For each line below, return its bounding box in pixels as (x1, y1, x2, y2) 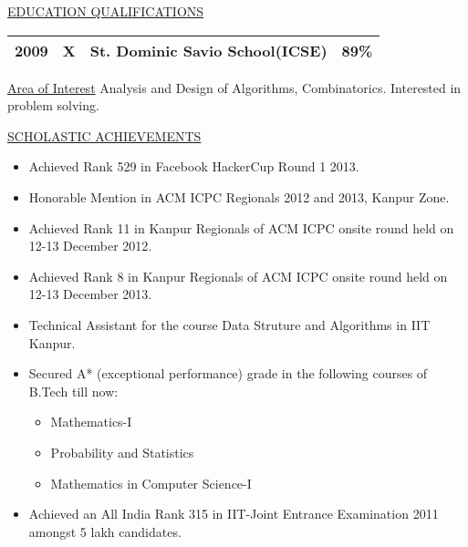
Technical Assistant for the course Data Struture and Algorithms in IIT (28, 315, 431, 334)
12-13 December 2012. (28, 236, 152, 255)
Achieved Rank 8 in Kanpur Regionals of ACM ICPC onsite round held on (28, 266, 448, 285)
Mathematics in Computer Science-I (50, 473, 252, 492)
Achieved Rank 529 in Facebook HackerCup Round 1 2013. (28, 157, 359, 176)
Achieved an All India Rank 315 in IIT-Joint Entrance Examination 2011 (28, 504, 439, 523)
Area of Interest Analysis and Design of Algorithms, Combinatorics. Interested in (7, 77, 462, 97)
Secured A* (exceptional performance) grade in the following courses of (28, 364, 428, 383)
